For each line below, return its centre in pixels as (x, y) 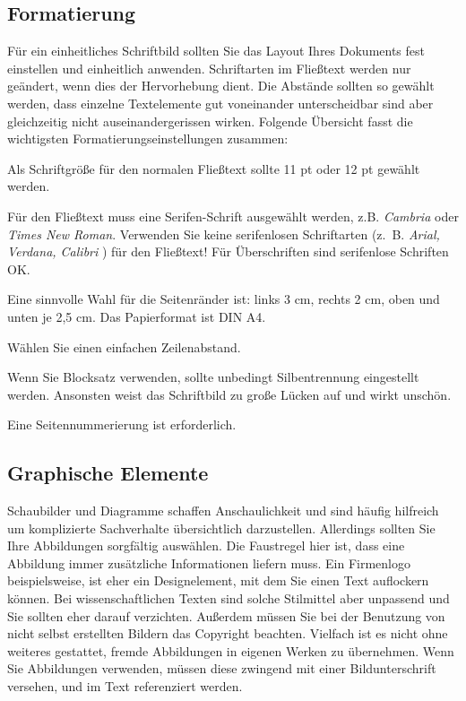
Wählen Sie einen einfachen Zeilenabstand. (124, 346)
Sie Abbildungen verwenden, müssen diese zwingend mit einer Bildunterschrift (222, 668)
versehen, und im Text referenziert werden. (125, 686)
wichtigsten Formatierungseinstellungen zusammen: (148, 138)
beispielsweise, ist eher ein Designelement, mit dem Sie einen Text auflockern (218, 580)
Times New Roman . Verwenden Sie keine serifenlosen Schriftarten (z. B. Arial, (224, 234)
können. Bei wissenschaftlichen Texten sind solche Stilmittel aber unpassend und (229, 598)
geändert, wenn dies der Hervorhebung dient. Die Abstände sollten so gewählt (221, 86)
